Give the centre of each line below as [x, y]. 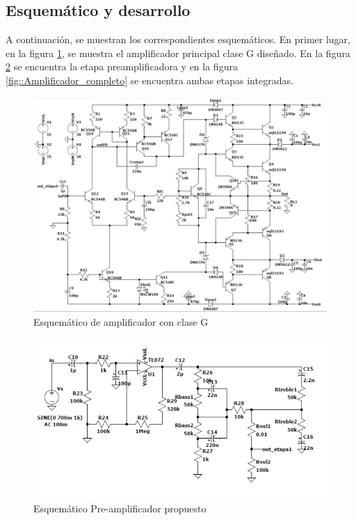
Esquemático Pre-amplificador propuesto [120, 509]
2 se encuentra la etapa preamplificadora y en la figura [122, 66]
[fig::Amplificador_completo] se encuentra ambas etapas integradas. [149, 80]
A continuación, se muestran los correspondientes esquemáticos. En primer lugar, [178, 39]
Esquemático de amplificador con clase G [121, 322]
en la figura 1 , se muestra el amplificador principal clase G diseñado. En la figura [178, 53]
